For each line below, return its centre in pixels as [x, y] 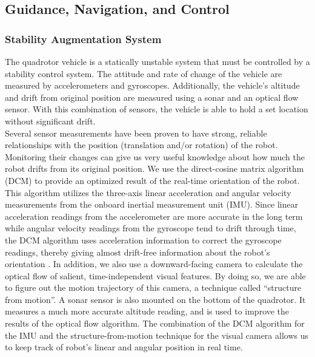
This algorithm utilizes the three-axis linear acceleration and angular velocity [148, 192]
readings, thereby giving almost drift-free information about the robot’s [138, 252]
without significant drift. [50, 121]
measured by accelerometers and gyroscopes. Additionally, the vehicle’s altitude [152, 85]
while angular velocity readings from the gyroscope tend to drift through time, [151, 228]
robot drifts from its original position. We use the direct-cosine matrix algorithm [154, 168]
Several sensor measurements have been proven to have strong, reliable [136, 133]
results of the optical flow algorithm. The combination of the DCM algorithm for [155, 323]
